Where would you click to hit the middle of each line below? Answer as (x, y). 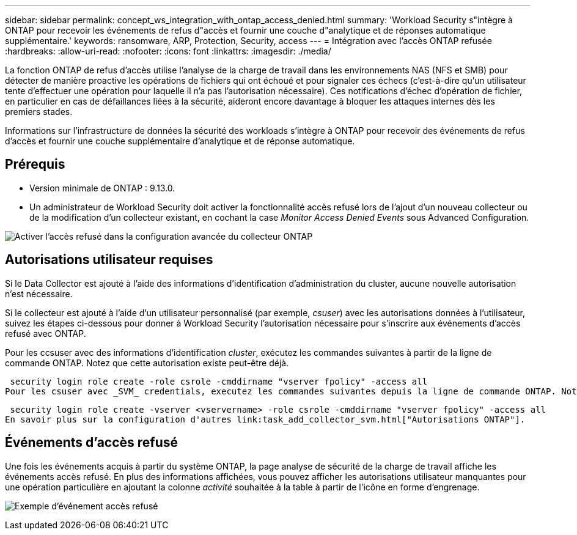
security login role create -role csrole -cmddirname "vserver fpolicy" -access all (219, 381)
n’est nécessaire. (39, 293)
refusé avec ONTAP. (46, 333)
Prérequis (35, 164)
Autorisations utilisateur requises (109, 260)
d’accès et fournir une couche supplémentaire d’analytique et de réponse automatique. (180, 141)
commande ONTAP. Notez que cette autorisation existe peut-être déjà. (147, 363)
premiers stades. (39, 112)
